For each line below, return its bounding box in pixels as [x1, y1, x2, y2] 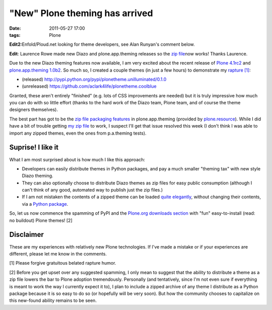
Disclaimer [9, 230, 44, 239]
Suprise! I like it [9, 143, 59, 152]
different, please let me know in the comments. [9, 251, 107, 257]
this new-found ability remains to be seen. [9, 297, 97, 303]
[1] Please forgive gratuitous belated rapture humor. [9, 260, 116, 266]
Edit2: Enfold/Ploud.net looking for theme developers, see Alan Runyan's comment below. [9, 41, 195, 47]
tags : [9, 32, 21, 38]
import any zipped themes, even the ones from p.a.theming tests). [9, 130, 147, 136]
